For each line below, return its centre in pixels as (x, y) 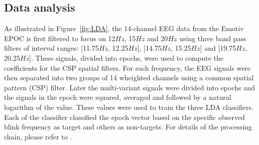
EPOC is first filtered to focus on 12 (60, 38)
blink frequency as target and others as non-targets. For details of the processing (128, 127)
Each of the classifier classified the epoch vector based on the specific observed (124, 117)
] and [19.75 (218, 48)
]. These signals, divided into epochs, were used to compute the (126, 57)
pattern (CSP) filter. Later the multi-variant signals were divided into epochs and (129, 87)
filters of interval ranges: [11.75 (51, 48)
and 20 (158, 38)
